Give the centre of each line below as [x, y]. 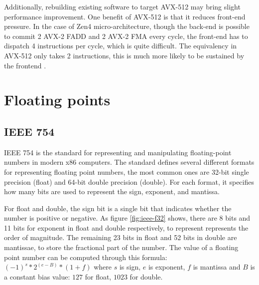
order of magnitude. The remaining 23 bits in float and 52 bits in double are [121, 237]
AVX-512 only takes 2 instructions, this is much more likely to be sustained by [124, 55]
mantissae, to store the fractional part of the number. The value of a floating [121, 247]
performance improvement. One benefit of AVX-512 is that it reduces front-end [125, 16]
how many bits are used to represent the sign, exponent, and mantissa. [112, 191]
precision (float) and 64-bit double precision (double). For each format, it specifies [129, 181]
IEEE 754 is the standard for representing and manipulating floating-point [118, 152]
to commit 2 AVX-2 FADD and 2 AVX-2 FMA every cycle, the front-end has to [126, 36]
